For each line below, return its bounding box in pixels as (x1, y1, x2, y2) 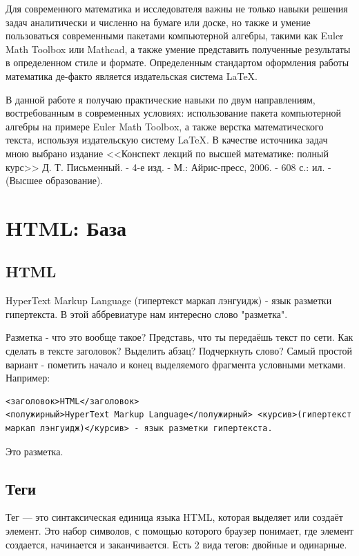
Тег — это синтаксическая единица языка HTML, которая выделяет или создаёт (6, 510, 343, 524)
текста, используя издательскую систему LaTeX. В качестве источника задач (6, 132, 328, 147)
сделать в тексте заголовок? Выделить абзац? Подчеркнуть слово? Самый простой (6, 344, 352, 358)
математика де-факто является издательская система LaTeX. (6, 68, 258, 83)
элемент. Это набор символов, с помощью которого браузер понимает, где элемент (6, 524, 353, 538)
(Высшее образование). (6, 173, 104, 188)
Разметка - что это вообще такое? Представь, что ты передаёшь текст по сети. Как (6, 330, 353, 344)
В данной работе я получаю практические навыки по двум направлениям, (6, 92, 316, 106)
